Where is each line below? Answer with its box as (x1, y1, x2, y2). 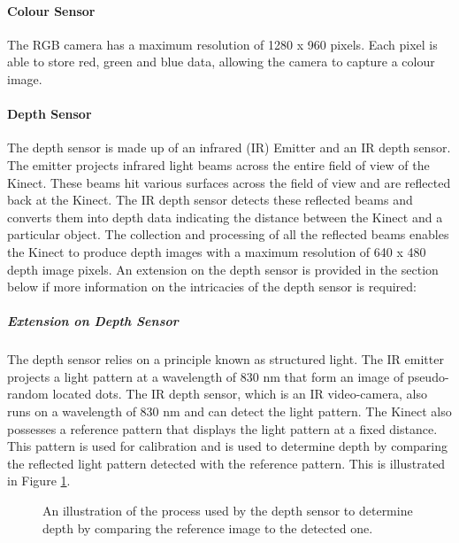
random (7, 384, 49, 403)
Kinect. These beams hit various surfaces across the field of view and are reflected (7, 173, 451, 191)
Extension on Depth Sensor (7, 312, 179, 330)
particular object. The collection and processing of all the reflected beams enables (7, 225, 449, 244)
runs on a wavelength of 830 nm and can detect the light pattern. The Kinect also (7, 402, 452, 421)
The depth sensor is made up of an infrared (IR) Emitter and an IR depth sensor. (7, 138, 451, 157)
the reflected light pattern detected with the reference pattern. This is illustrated (7, 454, 446, 472)
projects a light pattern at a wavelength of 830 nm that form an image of (7, 367, 404, 385)
